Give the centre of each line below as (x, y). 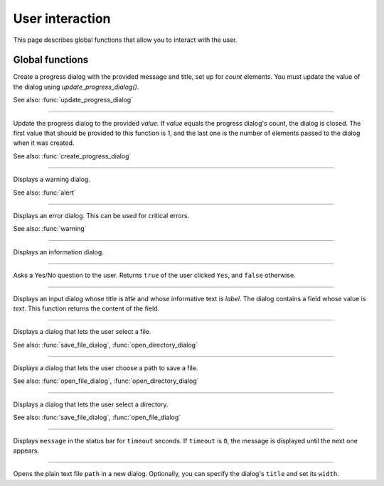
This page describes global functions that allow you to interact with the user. (125, 40)
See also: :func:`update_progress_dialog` (73, 100)
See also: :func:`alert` (44, 193)
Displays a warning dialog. (52, 179)
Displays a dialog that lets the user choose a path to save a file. (106, 368)
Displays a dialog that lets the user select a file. (82, 332)
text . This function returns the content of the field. (86, 308)
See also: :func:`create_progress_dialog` (72, 156)
